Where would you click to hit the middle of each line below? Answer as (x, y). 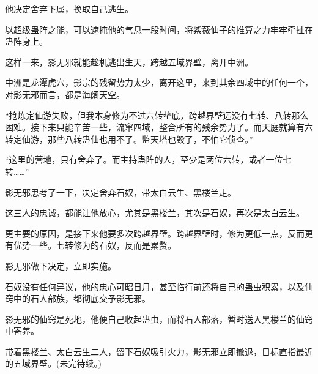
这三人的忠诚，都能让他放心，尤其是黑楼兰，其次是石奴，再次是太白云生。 (155, 213)
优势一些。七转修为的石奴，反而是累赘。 (94, 245)
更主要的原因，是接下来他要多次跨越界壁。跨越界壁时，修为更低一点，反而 (155, 233)
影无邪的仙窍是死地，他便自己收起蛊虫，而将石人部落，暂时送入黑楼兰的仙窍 (159, 319)
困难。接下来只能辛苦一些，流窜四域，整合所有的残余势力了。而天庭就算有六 (159, 127)
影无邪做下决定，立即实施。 (61, 265)
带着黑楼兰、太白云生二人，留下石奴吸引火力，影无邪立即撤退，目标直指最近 (159, 351)
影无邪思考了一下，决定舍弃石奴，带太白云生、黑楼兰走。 (120, 192)
